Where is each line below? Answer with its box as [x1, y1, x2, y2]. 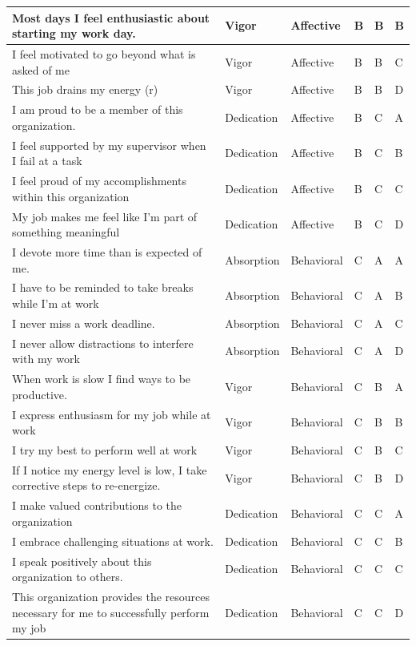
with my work [12, 350, 80, 367]
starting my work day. [12, 25, 136, 42]
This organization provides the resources [12, 588, 210, 604]
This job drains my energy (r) [12, 81, 158, 98]
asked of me [12, 61, 70, 78]
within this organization [12, 188, 130, 204]
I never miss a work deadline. [12, 314, 155, 331]
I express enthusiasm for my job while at [12, 406, 211, 422]
